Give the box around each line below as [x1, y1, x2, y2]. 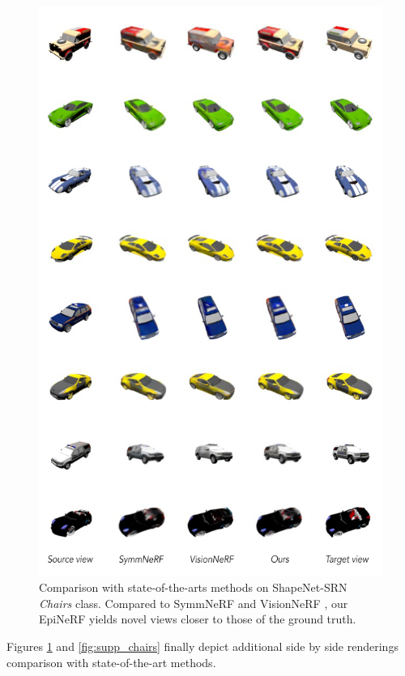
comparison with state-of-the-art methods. [6, 653, 216, 670]
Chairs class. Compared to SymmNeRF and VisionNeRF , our [39, 594, 348, 611]
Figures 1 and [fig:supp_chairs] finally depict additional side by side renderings [6, 638, 399, 655]
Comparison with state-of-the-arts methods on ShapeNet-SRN [39, 579, 347, 596]
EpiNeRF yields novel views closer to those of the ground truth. [39, 610, 356, 627]
